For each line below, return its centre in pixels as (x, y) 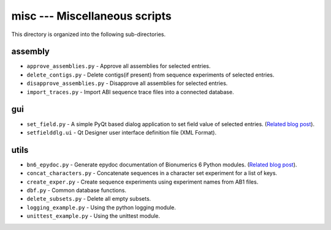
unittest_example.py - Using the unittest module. (93, 216)
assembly (31, 52)
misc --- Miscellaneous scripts (91, 16)
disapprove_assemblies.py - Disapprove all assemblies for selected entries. (127, 83)
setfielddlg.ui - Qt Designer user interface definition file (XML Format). (122, 132)
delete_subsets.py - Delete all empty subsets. (89, 199)
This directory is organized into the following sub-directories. (88, 34)
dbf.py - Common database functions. (77, 190)
